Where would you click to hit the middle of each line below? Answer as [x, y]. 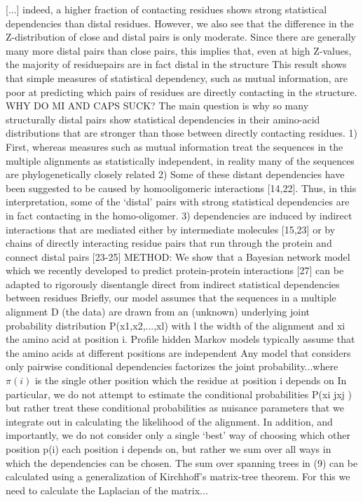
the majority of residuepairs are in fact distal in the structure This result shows [176, 64]
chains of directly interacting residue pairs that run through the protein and [169, 243]
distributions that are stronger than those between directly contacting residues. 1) [181, 133]
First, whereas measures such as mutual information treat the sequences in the [174, 146]
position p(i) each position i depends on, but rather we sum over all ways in [169, 449]
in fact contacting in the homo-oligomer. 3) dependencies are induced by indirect [179, 215]
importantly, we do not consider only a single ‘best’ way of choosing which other [178, 435]
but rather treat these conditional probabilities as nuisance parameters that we [175, 408]
